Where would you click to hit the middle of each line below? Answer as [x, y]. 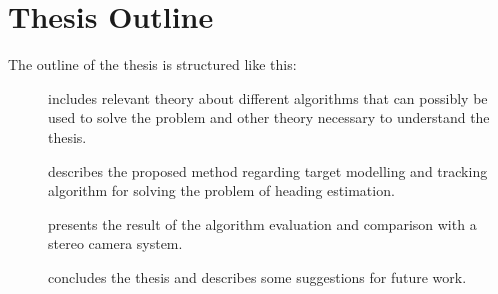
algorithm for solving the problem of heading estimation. [221, 190]
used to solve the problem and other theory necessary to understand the [269, 117]
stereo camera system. [115, 243]
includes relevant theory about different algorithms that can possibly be [268, 97]
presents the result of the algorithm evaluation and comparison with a [262, 223]
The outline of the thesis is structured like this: [152, 64]
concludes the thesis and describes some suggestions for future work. [257, 276]
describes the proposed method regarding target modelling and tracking [268, 170]
